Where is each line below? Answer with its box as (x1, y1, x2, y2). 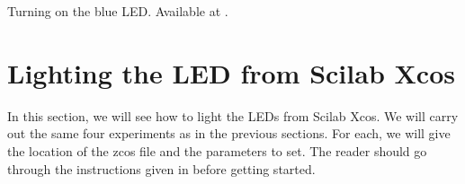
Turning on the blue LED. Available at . (7, 2, 228, 20)
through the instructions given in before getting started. (7, 159, 316, 178)
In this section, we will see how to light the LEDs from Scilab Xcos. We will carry (7, 106, 459, 125)
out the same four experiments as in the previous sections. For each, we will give (7, 124, 451, 143)
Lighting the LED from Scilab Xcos (7, 54, 455, 91)
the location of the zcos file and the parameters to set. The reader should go (7, 141, 427, 160)
